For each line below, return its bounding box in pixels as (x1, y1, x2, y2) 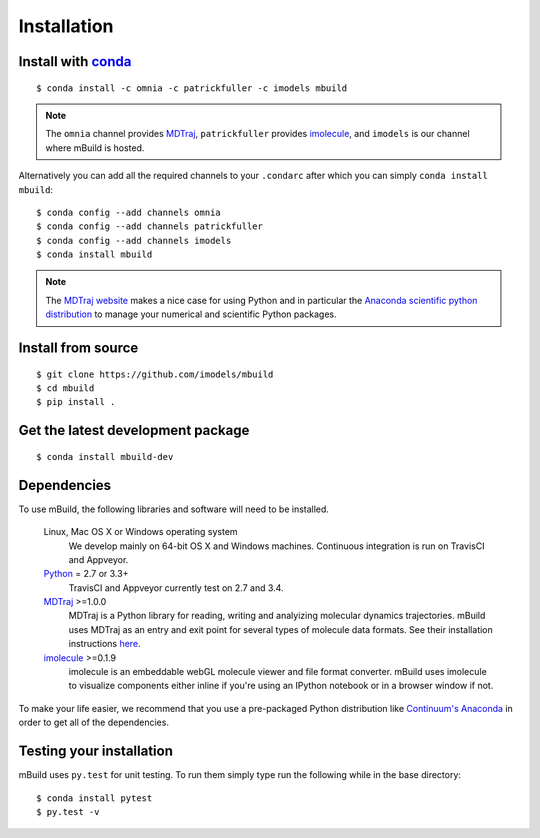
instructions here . (68, 638, 141, 650)
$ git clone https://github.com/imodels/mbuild (36, 368, 274, 380)
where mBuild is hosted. (45, 141, 145, 154)
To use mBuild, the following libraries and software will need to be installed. (18, 503, 330, 515)
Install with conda (18, 53, 132, 70)
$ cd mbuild (36, 383, 95, 394)
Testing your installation (18, 743, 174, 760)
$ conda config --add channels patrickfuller (36, 221, 264, 232)
